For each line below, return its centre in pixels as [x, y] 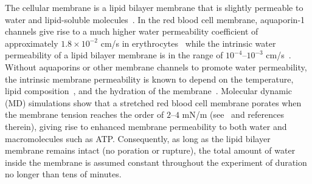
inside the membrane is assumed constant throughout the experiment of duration [156, 162]
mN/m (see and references [233, 114]
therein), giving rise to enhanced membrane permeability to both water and [146, 126]
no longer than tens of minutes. [63, 174]
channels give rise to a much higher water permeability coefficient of [132, 31]
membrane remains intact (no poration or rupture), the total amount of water [150, 150]
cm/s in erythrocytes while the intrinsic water [188, 43]
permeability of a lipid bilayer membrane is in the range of [114, 55]
